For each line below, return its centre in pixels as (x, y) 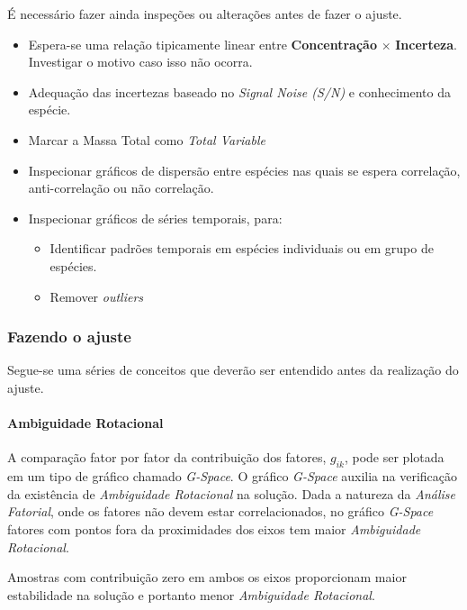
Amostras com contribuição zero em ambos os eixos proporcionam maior (207, 577)
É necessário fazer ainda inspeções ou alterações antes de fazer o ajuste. (205, 14)
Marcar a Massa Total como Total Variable (147, 139)
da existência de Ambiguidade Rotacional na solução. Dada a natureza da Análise (232, 493)
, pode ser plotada (394, 457)
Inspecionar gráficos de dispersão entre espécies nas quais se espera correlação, (244, 170)
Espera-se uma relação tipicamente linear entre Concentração (202, 44)
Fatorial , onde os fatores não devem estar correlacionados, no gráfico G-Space (220, 511)
